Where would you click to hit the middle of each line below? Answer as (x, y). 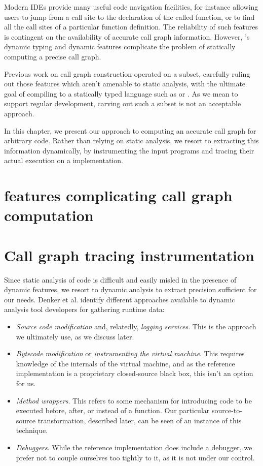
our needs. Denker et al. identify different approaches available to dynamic (120, 299)
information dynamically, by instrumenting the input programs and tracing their (129, 150)
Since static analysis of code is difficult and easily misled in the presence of (120, 279)
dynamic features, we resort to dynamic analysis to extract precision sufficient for (130, 289)
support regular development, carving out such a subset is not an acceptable (123, 103)
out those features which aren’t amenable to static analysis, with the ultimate (125, 84)
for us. (26, 383)
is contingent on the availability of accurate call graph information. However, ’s (127, 36)
